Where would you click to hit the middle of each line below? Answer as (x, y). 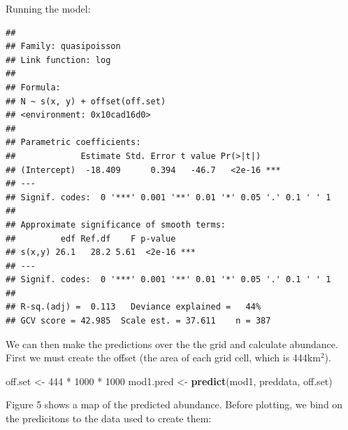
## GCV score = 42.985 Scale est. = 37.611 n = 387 (138, 321)
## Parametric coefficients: (73, 143)
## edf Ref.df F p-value (91, 238)
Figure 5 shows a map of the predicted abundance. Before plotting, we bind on (174, 404)
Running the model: (48, 8)
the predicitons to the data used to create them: (109, 418)
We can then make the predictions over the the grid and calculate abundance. (172, 344)
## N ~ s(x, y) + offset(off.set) (86, 101)
